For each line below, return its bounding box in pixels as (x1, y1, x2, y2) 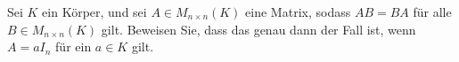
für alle (413, 3, 452, 20)
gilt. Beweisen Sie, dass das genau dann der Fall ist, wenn (101, 19, 416, 38)
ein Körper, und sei (42, 3, 147, 20)
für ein (55, 37, 92, 56)
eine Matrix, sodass (245, 3, 351, 20)
